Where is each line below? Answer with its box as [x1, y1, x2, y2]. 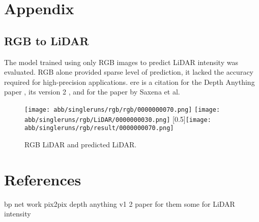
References [4, 169, 81, 189]
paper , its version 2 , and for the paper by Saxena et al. [4, 86, 180, 97]
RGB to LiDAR [4, 33, 89, 48]
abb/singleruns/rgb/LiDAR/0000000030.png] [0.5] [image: [24, 113, 211, 124]
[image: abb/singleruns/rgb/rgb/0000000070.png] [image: [24, 106, 220, 113]
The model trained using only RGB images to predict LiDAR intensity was [4, 56, 238, 67]
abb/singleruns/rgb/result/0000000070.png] [24, 124, 174, 132]
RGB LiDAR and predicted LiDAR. [24, 139, 137, 149]
